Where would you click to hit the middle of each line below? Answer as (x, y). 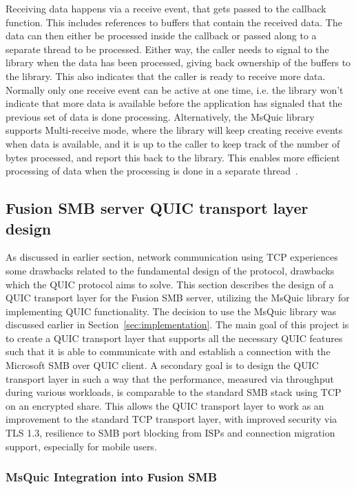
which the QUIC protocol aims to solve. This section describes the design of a (170, 284)
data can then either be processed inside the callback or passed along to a (161, 36)
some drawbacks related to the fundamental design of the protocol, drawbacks (170, 270)
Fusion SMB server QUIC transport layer (157, 208)
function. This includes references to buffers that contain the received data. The (174, 22)
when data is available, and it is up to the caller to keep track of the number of (173, 143)
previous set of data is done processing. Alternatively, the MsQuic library (160, 116)
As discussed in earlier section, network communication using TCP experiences (172, 257)
